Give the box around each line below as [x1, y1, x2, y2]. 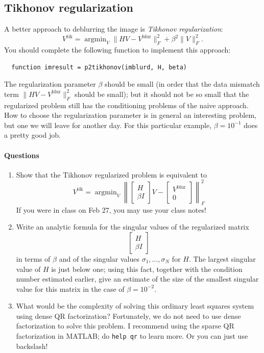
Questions [4, 149, 39, 160]
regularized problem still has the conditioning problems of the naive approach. [4, 99, 249, 110]
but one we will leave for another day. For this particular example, [4, 119, 212, 130]
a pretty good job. [4, 130, 61, 140]
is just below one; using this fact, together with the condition [51, 263, 243, 274]
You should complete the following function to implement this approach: [4, 44, 231, 55]
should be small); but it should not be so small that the [75, 88, 249, 99]
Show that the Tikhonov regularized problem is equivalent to [16, 169, 207, 180]
